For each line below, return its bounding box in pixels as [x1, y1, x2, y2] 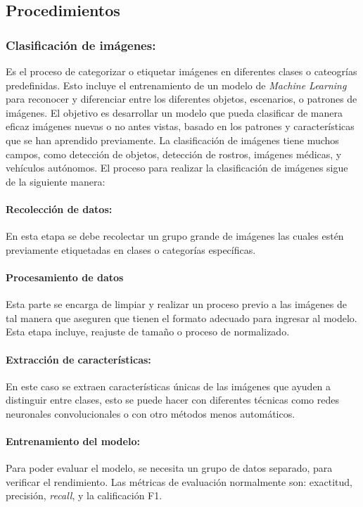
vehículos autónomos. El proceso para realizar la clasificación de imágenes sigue [6, 160, 348, 175]
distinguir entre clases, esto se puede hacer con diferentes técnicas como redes [6, 392, 339, 407]
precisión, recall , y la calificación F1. [6, 488, 163, 503]
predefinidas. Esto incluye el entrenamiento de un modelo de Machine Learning [6, 77, 347, 92]
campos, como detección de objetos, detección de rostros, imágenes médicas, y [6, 146, 342, 161]
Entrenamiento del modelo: [6, 434, 140, 449]
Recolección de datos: [6, 201, 113, 216]
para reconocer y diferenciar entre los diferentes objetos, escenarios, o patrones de [6, 91, 357, 106]
